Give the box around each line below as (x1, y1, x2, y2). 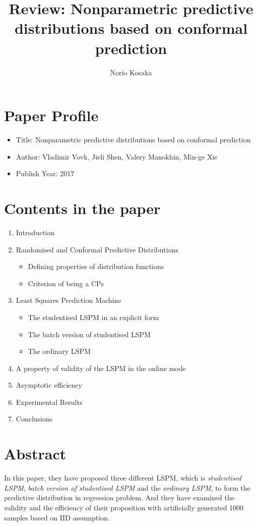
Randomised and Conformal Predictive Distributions (16, 244, 178, 254)
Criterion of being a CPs (28, 278, 104, 288)
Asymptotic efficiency (16, 380, 82, 390)
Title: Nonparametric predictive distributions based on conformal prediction (16, 134, 251, 145)
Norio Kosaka (110, 67, 152, 77)
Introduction (16, 227, 55, 237)
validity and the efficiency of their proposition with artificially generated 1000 (4, 502, 244, 512)
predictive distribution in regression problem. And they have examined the (4, 492, 235, 503)
